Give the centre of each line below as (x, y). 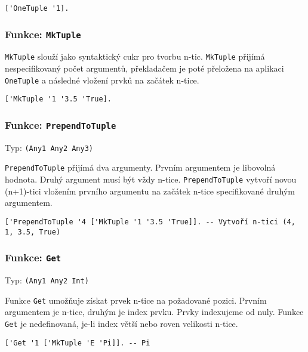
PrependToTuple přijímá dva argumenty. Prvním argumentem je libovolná (140, 167)
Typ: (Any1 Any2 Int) (47, 280)
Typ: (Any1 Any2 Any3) (49, 147)
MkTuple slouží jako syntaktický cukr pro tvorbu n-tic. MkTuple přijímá (135, 56)
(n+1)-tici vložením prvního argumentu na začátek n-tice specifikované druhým (150, 191)
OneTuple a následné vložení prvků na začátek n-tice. (102, 80)
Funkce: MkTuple (43, 34)
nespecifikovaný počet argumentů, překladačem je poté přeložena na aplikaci (144, 68)
